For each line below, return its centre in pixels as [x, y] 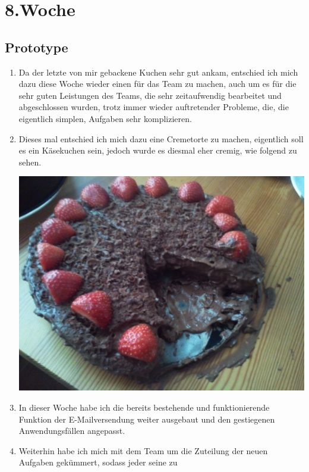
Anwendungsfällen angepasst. [72, 431]
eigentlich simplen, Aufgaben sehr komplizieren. [105, 118]
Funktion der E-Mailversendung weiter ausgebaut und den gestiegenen [147, 419]
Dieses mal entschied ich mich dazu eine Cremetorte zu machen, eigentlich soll [161, 138]
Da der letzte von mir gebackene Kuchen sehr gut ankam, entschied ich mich [158, 72]
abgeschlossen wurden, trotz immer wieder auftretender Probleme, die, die [154, 107]
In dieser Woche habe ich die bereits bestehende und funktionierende [144, 407]
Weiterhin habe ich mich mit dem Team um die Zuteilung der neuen [143, 450]
